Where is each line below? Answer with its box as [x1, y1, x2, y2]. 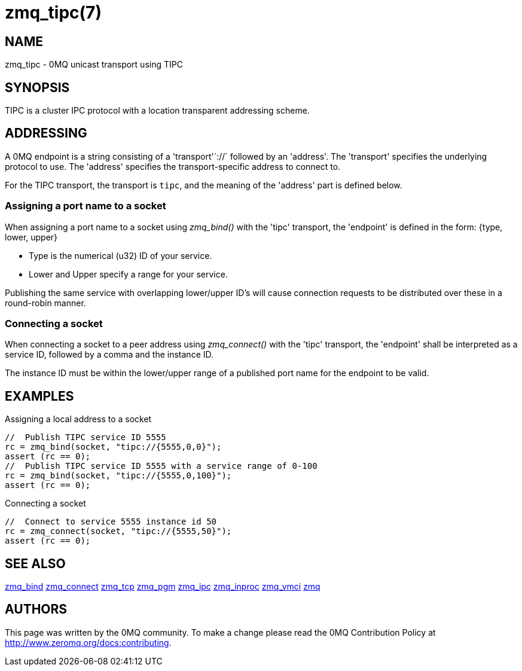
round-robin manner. [5, 297, 86, 308]
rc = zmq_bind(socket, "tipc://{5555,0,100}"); [5, 471, 232, 481]
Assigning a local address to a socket [5, 414, 152, 425]
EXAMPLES [5, 388, 74, 404]
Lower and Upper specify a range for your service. [29, 269, 228, 279]
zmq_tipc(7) [5, 2, 102, 23]
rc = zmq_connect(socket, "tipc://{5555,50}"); [5, 526, 232, 536]
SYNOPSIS [5, 80, 70, 95]
